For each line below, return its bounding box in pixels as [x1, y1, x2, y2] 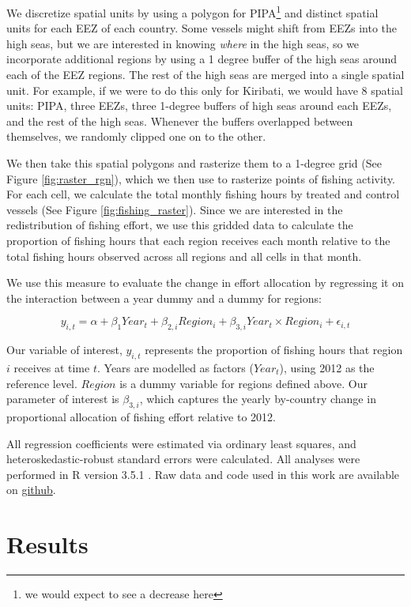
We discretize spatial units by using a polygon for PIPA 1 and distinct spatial [6, 2, 379, 21]
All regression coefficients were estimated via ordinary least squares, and [6, 435, 356, 451]
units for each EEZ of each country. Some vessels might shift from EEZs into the [6, 20, 398, 36]
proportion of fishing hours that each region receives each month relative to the [6, 232, 390, 248]
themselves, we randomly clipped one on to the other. [6, 128, 266, 145]
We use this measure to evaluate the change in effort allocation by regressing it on [6, 274, 404, 291]
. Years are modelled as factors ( [96, 359, 254, 375]
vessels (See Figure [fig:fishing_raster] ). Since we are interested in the [6, 201, 343, 217]
